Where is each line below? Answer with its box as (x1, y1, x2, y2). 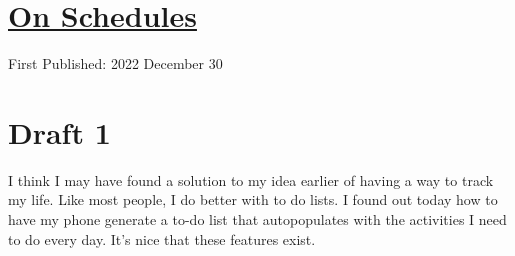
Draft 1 (8, 111, 111, 152)
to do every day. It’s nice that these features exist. (8, 228, 316, 249)
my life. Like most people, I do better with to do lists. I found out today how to (8, 189, 498, 210)
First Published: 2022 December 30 (8, 53, 223, 74)
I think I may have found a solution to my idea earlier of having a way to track (8, 169, 494, 190)
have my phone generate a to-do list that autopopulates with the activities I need (8, 209, 507, 230)
